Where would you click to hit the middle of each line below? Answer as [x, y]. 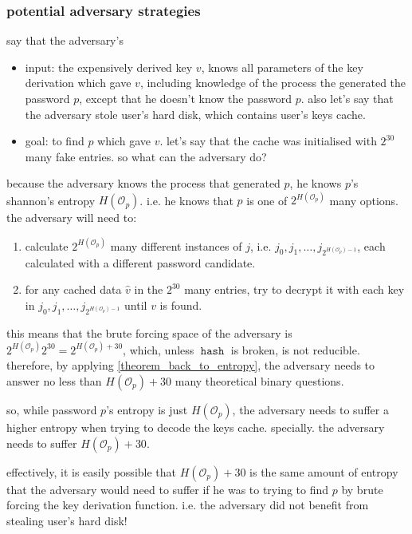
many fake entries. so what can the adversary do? [146, 156]
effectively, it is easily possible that [92, 471]
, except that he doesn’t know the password [185, 98]
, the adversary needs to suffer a [310, 410]
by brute [362, 489]
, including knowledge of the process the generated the [273, 83]
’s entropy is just [147, 410]
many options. [364, 200]
